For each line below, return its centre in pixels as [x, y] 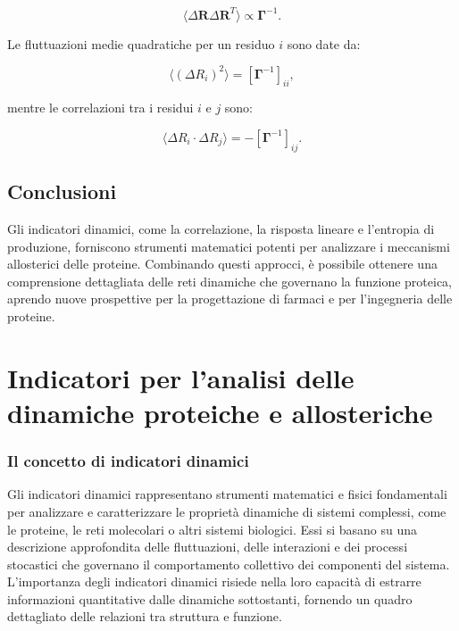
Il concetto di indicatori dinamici [128, 461]
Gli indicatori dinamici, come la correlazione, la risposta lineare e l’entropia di [221, 228]
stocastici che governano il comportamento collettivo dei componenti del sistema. [229, 564]
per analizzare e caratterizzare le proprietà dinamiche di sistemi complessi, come [227, 511]
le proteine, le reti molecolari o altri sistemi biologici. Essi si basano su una [212, 529]
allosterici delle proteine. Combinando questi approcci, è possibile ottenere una [222, 264]
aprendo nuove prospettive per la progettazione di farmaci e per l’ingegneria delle [230, 299]
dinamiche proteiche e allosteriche [220, 412]
